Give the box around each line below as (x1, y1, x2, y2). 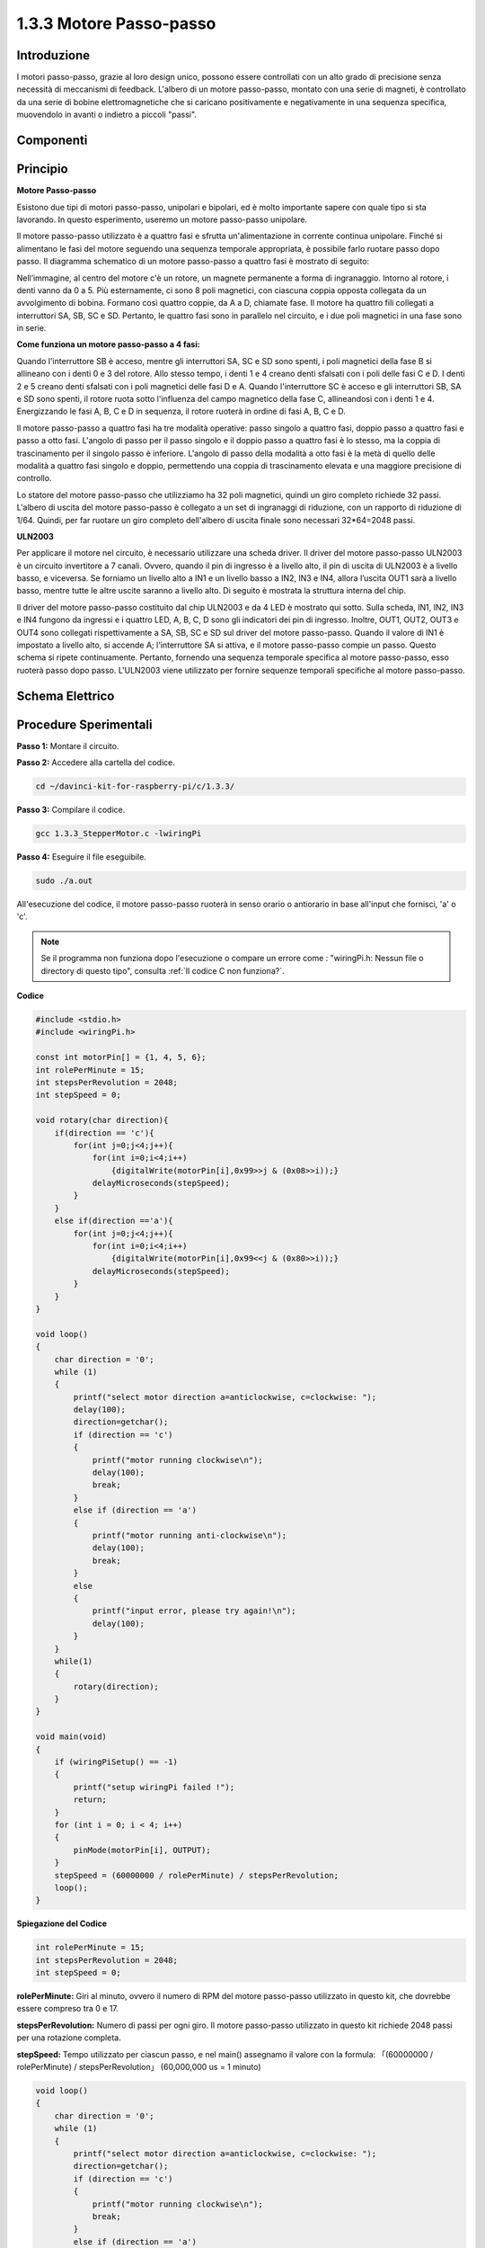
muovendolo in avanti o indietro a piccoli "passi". (16, 109, 198, 120)
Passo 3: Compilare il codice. (16, 805, 126, 816)
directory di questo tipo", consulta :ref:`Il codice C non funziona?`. (40, 965, 285, 976)
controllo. (16, 473, 52, 484)
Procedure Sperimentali (16, 717, 153, 732)
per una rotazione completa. (16, 2032, 121, 2043)
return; (73, 1795, 108, 1805)
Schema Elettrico (16, 688, 115, 703)
